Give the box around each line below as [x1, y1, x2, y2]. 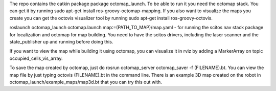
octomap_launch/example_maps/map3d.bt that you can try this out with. [9, 79, 162, 85]
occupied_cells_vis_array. [9, 55, 63, 61]
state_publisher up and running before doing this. [9, 38, 113, 44]
